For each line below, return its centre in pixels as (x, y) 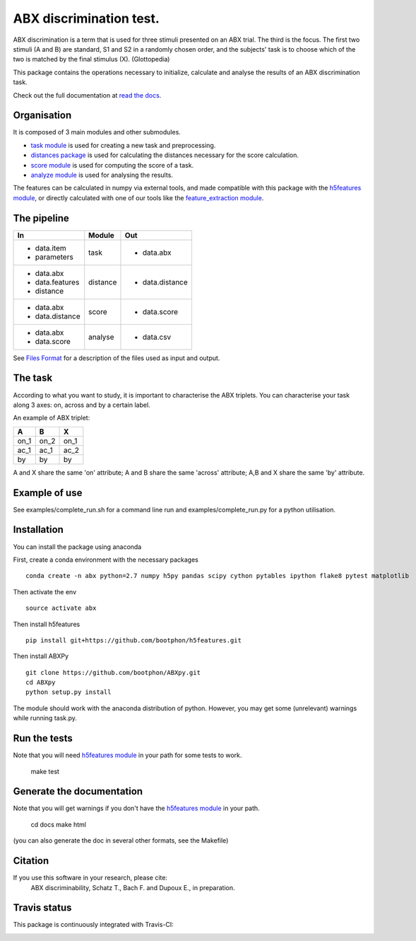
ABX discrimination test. (87, 18)
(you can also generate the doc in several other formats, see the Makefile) (121, 841)
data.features (57, 282)
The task (33, 378)
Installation (38, 530)
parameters (54, 257)
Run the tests (43, 738)
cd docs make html (58, 824)
